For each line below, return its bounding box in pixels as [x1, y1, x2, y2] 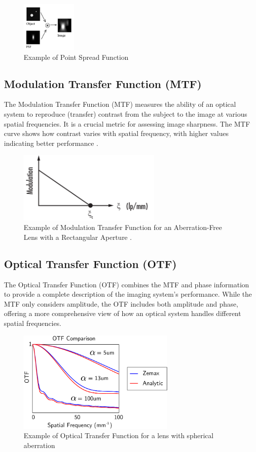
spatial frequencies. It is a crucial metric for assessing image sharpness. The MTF [4, 118, 250, 129]
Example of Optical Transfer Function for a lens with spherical [24, 430, 214, 441]
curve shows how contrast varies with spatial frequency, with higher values [4, 128, 229, 138]
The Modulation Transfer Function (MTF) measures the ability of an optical [4, 99, 236, 109]
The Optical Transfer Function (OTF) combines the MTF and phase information [4, 279, 249, 289]
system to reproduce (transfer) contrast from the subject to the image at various [4, 108, 248, 119]
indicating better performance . [4, 137, 99, 148]
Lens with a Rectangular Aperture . [24, 231, 132, 242]
